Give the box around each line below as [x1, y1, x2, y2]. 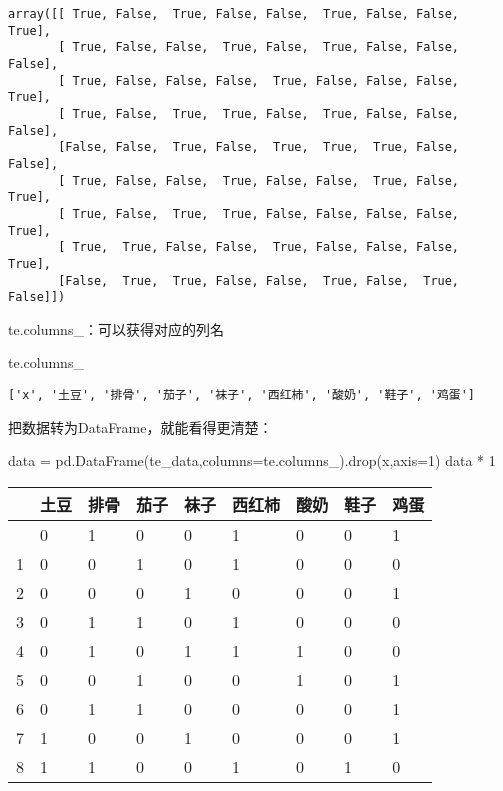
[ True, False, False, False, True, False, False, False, [58, 73, 460, 88]
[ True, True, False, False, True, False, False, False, [58, 240, 460, 255]
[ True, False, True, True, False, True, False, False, [58, 106, 460, 121]
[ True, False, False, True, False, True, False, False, [58, 40, 460, 55]
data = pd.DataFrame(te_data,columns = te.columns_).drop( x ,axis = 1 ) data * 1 [8, 450, 496, 471]
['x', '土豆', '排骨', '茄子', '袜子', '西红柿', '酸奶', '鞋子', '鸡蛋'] [8, 388, 476, 402]
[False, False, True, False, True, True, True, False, [58, 140, 460, 155]
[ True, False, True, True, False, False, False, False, [58, 206, 460, 221]
